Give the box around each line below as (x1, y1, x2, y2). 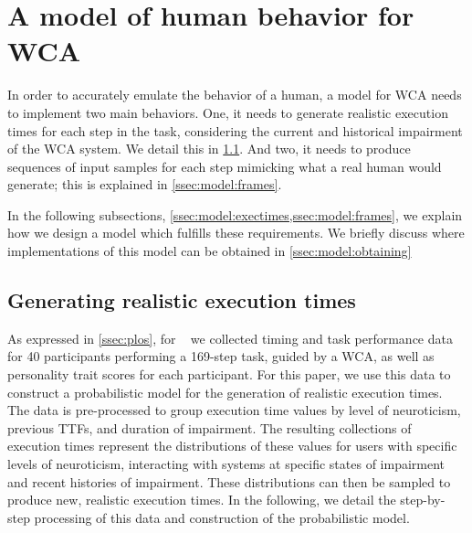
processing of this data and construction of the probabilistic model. (34, 507, 410, 527)
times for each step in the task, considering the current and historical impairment (7, 121, 463, 140)
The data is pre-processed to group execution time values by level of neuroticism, (7, 400, 461, 420)
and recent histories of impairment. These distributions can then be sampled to (7, 472, 451, 491)
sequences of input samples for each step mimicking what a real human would (7, 156, 442, 176)
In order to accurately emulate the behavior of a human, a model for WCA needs (7, 85, 462, 104)
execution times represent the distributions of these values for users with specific (7, 436, 457, 455)
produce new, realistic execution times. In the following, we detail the (7, 490, 396, 509)
